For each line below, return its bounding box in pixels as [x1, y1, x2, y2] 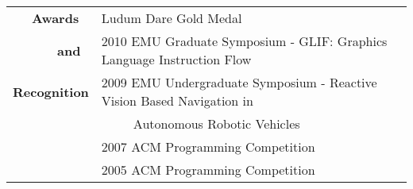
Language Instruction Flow [101, 50, 252, 68]
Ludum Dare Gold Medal [101, 9, 242, 27]
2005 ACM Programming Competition [101, 160, 315, 179]
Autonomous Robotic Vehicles [133, 114, 300, 133]
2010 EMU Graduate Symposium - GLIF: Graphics [101, 32, 388, 50]
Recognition [13, 82, 89, 101]
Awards [32, 9, 79, 27]
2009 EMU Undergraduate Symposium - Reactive [101, 73, 377, 91]
